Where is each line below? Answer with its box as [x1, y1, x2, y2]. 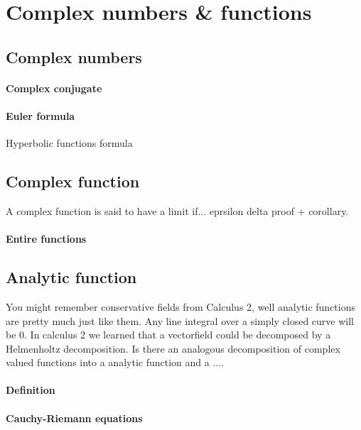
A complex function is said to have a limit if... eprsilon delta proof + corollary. [6, 203, 349, 218]
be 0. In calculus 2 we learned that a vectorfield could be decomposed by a [6, 327, 331, 342]
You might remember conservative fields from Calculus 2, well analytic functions [6, 299, 355, 314]
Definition [6, 382, 55, 397]
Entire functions [6, 231, 87, 246]
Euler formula [6, 108, 75, 123]
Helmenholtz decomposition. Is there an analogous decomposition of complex [6, 341, 340, 355]
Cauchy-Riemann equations [6, 410, 143, 425]
